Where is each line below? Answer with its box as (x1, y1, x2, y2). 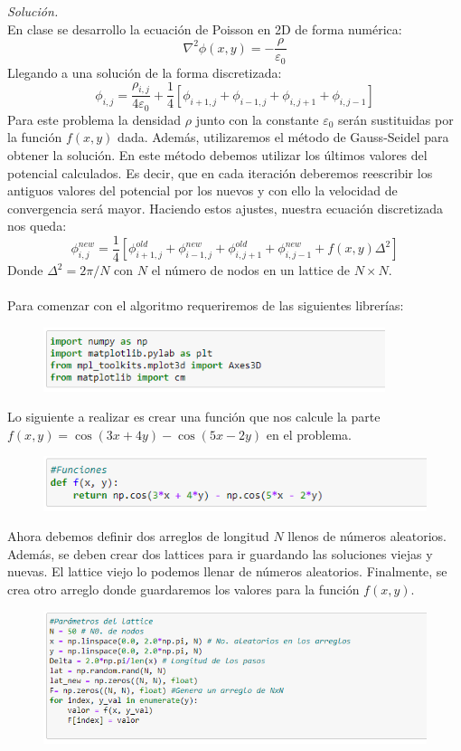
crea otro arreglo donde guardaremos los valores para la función (7, 580, 360, 599)
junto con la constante (195, 109, 319, 128)
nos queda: (7, 216, 67, 235)
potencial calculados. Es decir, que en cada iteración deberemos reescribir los (7, 163, 433, 182)
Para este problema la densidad (7, 109, 182, 128)
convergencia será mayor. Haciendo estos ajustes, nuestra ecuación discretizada (7, 198, 444, 217)
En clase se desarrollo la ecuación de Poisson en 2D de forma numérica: (7, 19, 402, 38)
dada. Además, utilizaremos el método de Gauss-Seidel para (118, 128, 449, 147)
